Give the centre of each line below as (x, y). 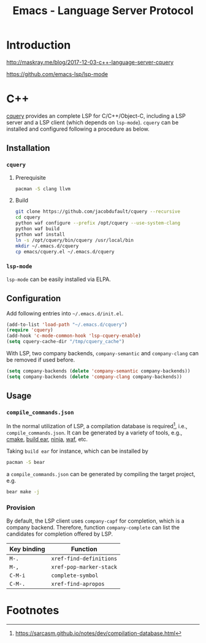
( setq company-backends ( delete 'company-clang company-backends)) (94, 377)
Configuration (34, 298)
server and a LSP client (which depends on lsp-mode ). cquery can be (93, 122)
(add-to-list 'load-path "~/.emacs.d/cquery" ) (67, 325)
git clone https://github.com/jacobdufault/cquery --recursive (98, 212)
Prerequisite (30, 177)
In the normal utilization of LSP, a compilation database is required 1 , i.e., (97, 426)
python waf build (37, 229)
